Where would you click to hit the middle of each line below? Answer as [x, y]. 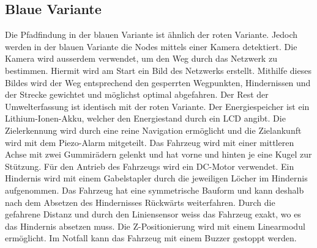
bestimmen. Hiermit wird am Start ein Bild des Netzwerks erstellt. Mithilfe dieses [158, 70]
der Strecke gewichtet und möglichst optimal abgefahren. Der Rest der [137, 94]
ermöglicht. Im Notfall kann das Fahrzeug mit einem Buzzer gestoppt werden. [151, 238]
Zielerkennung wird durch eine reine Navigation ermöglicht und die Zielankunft [153, 130]
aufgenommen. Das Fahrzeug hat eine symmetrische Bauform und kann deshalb [155, 190]
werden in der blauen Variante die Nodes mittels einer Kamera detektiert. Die [151, 46]
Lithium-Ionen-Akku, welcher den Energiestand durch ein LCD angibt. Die [145, 118]
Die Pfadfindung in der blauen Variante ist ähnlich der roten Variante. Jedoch [151, 35]
